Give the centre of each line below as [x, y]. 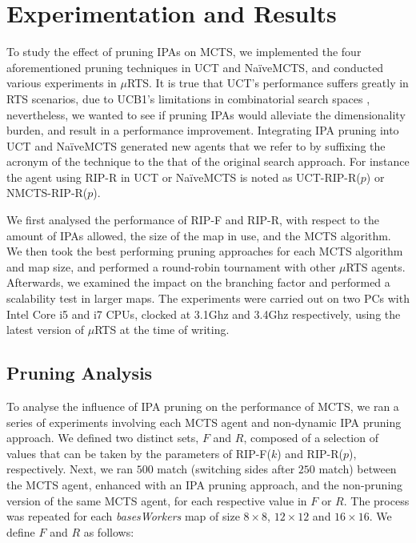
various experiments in [62, 83]
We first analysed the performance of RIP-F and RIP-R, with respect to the [193, 220]
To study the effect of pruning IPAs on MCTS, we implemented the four [184, 52]
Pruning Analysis [80, 373]
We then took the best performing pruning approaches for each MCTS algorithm [205, 251]
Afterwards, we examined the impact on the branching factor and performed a [198, 282]
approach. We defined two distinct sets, [103, 438]
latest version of [46, 330]
